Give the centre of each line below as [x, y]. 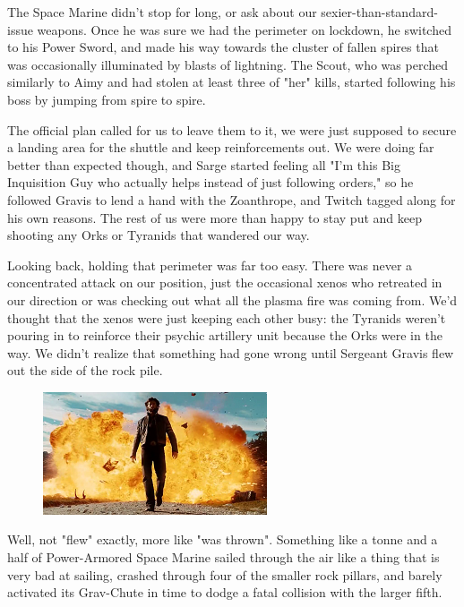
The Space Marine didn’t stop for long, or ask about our [162, 12]
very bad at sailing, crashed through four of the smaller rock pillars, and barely [225, 574]
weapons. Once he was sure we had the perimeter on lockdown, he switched [244, 29]
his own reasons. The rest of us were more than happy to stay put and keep [215, 217]
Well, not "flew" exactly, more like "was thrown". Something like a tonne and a [223, 539]
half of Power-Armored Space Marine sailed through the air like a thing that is [223, 557]
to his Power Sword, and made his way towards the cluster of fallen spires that [223, 47]
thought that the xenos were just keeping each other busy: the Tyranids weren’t [227, 317]
